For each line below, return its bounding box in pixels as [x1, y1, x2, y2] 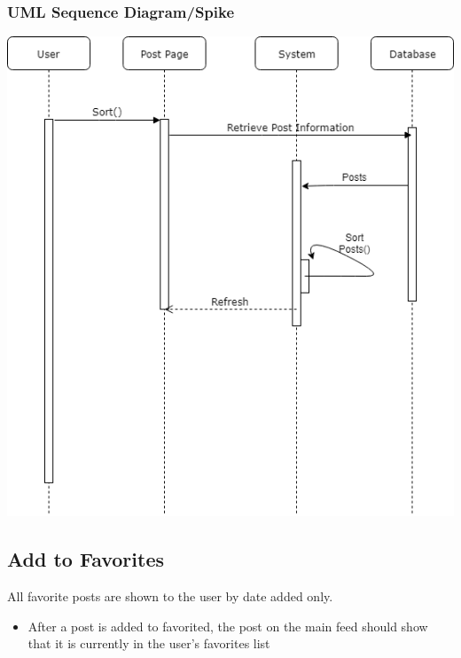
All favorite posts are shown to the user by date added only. [7, 587, 333, 606]
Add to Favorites [7, 545, 165, 573]
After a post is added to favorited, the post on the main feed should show [27, 616, 428, 635]
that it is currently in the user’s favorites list [27, 634, 270, 653]
